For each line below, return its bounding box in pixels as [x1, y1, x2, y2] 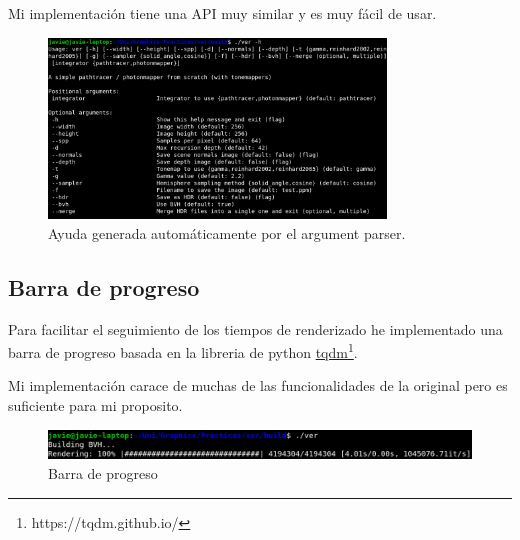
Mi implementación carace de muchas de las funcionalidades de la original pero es [8, 375, 508, 396]
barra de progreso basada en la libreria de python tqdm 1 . [8, 339, 358, 362]
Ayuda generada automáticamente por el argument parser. [48, 222, 406, 243]
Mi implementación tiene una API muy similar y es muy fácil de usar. [8, 3, 437, 23]
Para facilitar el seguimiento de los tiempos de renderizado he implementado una [8, 318, 503, 339]
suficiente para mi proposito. [8, 394, 183, 415]
